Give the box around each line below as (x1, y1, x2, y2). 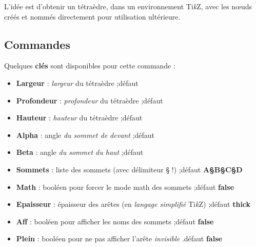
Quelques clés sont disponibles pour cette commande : (4, 60, 175, 71)
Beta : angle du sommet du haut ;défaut (16, 147, 144, 157)
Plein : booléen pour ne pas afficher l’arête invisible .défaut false (16, 233, 222, 244)
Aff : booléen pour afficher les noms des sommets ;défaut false (16, 216, 214, 226)
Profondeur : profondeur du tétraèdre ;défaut (16, 95, 163, 105)
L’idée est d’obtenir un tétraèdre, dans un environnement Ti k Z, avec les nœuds (4, 1, 252, 11)
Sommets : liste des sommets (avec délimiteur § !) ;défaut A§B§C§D (16, 164, 243, 174)
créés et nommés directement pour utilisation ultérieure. (4, 11, 181, 22)
